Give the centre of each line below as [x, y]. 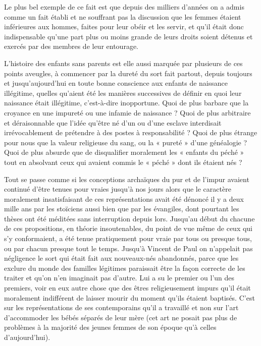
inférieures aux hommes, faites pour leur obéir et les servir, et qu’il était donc [124, 26]
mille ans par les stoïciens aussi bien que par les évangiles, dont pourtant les [122, 209]
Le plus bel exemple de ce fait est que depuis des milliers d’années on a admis [124, 7]
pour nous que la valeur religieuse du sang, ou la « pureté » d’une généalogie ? [126, 142]
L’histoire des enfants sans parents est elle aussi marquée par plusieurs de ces [123, 63]
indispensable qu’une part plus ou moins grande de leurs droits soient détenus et [128, 36]
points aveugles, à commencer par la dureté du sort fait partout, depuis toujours [128, 73]
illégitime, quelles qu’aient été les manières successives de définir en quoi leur [123, 93]
